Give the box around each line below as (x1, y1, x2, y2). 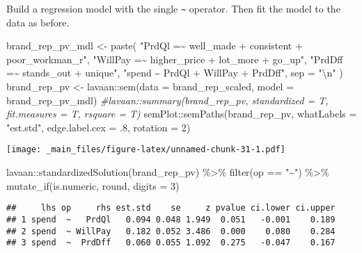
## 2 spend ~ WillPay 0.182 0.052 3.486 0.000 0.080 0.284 (6, 226, 336, 236)
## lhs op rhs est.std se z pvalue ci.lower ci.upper (6, 203, 336, 213)
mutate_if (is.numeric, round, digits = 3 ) (6, 178, 180, 193)
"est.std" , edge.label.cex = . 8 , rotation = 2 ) (6, 120, 191, 134)
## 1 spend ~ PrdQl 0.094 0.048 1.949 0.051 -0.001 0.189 (6, 214, 336, 225)
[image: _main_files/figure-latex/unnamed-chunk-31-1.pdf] (6, 145, 285, 155)
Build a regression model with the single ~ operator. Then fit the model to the (6, 1, 340, 15)
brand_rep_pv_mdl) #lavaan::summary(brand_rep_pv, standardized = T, (6, 92, 329, 107)
